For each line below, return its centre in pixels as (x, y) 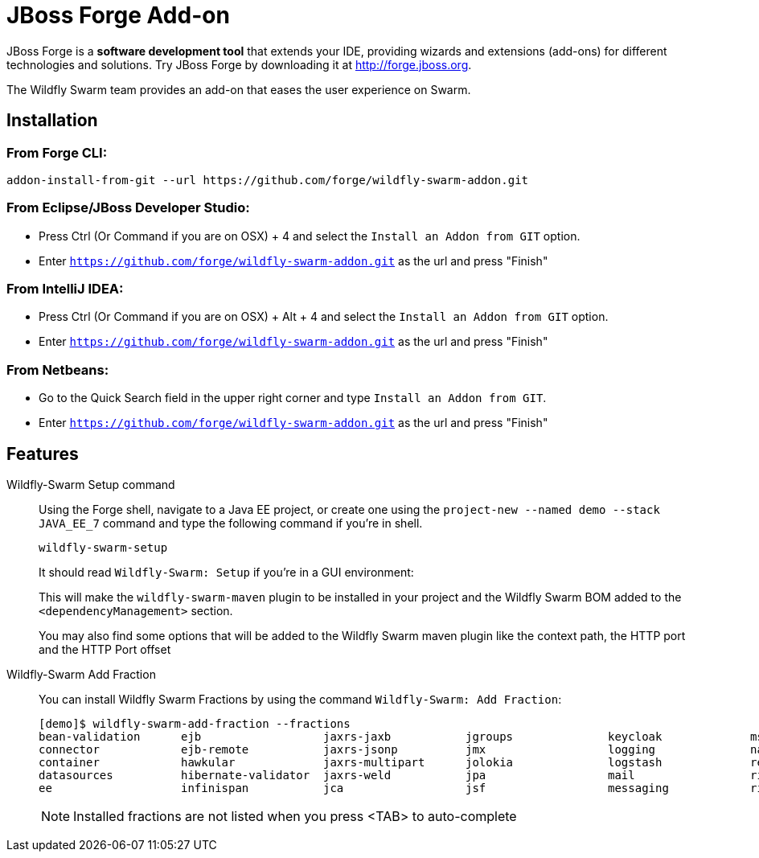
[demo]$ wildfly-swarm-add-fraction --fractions (195, 724)
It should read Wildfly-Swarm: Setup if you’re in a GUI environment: (226, 573)
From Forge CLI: (57, 152)
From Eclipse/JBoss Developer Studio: (128, 208)
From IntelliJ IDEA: (65, 289)
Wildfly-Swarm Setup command (91, 485)
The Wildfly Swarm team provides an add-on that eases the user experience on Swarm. (239, 89)
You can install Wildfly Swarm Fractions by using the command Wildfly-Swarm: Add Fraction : (300, 700)
